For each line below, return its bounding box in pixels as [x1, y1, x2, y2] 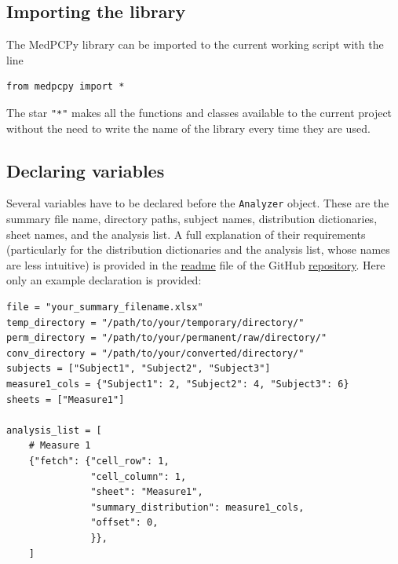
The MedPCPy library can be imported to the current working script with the [6, 36, 384, 53]
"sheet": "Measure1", [90, 486, 203, 498]
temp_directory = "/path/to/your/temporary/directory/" [6, 317, 305, 328]
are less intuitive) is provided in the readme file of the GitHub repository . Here [6, 256, 385, 273]
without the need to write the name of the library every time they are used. [6, 119, 371, 136]
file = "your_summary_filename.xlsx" [6, 302, 203, 313]
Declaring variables [6, 158, 165, 182]
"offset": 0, [90, 517, 159, 529]
